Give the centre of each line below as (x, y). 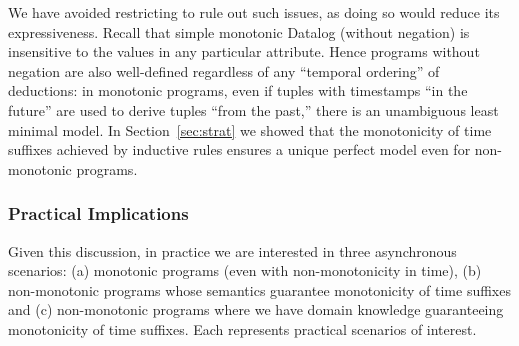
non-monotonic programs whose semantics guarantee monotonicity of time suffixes (259, 289)
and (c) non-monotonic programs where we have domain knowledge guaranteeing (256, 309)
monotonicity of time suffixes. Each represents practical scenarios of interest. (242, 328)
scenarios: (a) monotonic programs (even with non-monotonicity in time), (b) (245, 270)
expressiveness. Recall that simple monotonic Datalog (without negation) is (239, 31)
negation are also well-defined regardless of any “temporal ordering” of (224, 70)
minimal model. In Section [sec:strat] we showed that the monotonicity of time (250, 129)
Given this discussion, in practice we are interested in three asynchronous (232, 250)
